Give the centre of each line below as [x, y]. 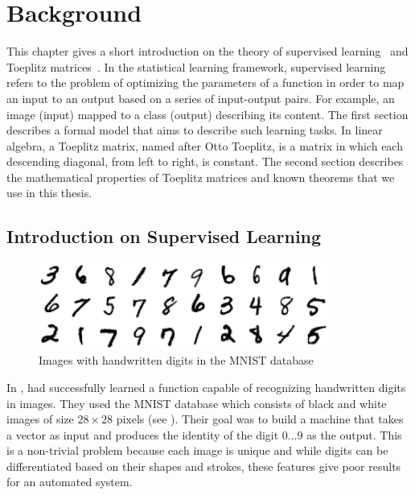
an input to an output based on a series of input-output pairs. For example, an [201, 98]
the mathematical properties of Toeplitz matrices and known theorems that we [201, 177]
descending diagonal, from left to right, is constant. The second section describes [205, 161]
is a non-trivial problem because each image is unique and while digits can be [197, 450]
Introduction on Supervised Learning [164, 236]
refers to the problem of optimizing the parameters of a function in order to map [205, 82]
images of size [40, 419]
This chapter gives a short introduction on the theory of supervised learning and [207, 51]
